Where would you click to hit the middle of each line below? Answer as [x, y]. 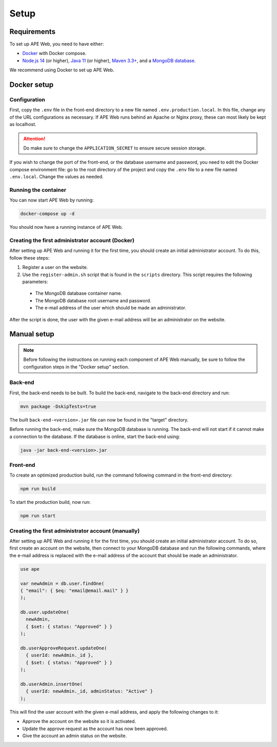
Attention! [34, 138]
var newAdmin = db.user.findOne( [62, 583]
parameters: [35, 281]
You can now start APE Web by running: [52, 200]
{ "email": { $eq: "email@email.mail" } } [74, 590]
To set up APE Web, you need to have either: [57, 44]
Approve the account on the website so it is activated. [79, 721]
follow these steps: [29, 258]
